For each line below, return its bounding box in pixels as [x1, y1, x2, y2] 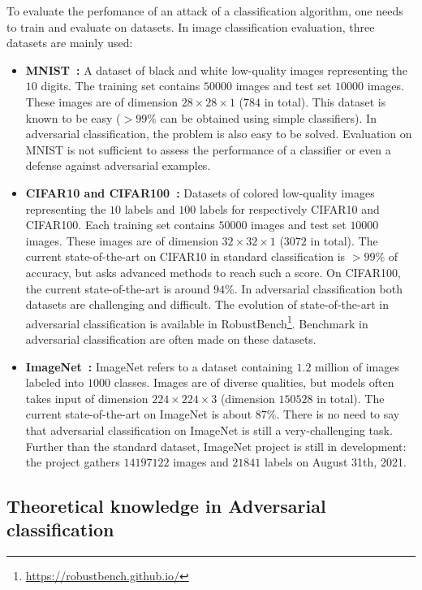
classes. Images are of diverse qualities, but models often [114, 374, 394, 391]
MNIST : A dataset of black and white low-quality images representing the [25, 61, 408, 78]
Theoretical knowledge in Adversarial [6, 493, 326, 518]
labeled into [25, 374, 84, 391]
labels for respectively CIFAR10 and [199, 200, 380, 217]
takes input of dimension [25, 389, 149, 406]
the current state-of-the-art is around [25, 280, 210, 297]
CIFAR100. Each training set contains [25, 216, 215, 233]
